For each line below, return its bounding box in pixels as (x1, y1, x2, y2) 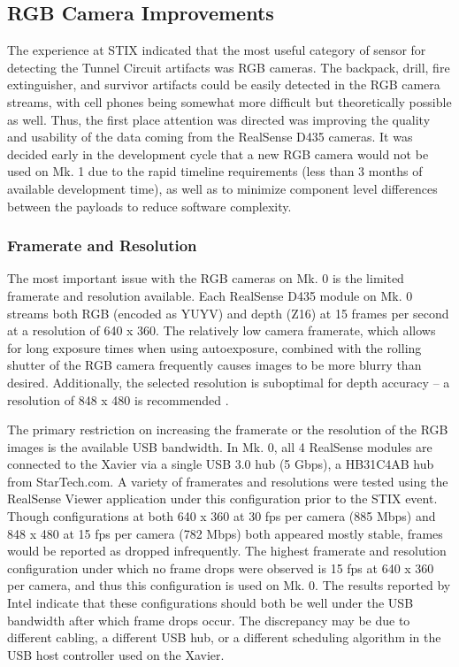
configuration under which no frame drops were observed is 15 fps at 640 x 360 (7, 558, 434, 577)
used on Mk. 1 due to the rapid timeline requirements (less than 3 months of (7, 162, 423, 180)
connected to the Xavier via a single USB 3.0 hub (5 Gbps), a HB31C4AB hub (7, 455, 434, 473)
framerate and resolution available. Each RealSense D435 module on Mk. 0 (7, 286, 413, 304)
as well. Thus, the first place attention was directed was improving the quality (7, 110, 431, 128)
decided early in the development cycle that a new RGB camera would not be (7, 144, 429, 163)
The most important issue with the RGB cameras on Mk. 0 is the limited (7, 269, 404, 287)
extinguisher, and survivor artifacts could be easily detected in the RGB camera (7, 75, 440, 94)
